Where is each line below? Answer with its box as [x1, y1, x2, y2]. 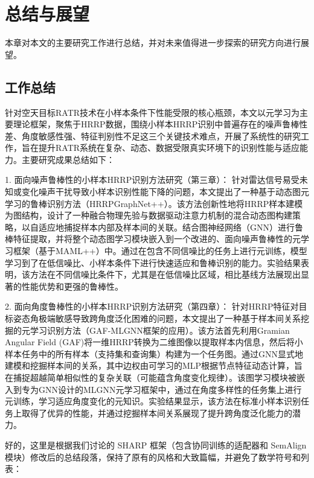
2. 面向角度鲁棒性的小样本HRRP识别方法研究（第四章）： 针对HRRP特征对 [5, 300, 299, 313]
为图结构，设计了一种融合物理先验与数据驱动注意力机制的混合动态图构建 [5, 209, 292, 221]
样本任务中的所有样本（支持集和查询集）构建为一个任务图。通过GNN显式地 [5, 347, 303, 360]
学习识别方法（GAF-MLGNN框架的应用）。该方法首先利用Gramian [30, 323, 290, 336]
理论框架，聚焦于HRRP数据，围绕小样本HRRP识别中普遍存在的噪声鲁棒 [13, 118, 300, 130]
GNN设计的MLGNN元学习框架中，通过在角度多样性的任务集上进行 [38, 383, 302, 395]
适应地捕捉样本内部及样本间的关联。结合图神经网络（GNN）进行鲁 [38, 220, 303, 233]
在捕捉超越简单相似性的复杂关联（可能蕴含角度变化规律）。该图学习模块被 [5, 371, 296, 383]
